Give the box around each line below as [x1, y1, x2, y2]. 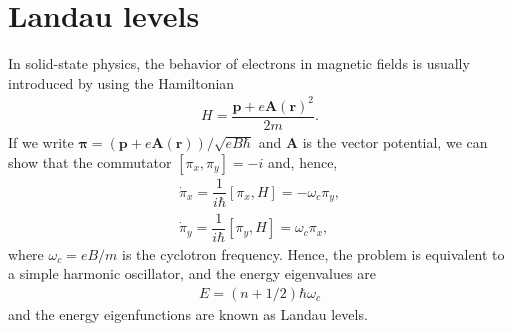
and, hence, [268, 151, 338, 172]
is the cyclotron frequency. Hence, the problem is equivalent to [122, 243, 505, 264]
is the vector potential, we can [302, 131, 488, 152]
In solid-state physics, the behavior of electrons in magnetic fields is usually [8, 53, 470, 74]
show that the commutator [8, 151, 172, 172]
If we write [8, 131, 74, 152]
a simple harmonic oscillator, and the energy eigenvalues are [8, 263, 376, 284]
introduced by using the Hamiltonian [8, 72, 235, 93]
